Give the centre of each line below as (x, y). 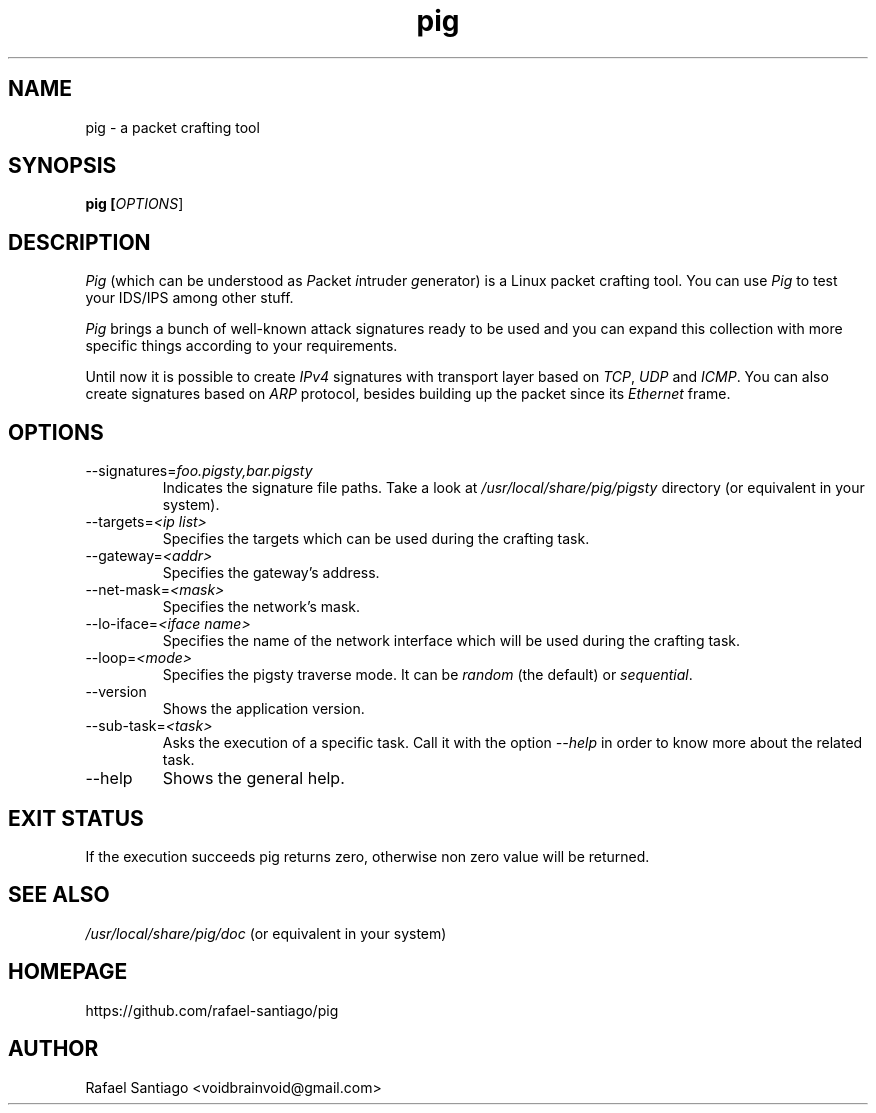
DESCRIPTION (79, 242)
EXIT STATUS (76, 818)
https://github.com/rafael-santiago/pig (212, 1010)
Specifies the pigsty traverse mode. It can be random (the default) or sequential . (427, 675)
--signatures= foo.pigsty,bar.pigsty (199, 471)
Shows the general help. (253, 778)
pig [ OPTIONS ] (134, 204)
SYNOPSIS (62, 166)
